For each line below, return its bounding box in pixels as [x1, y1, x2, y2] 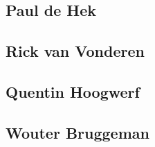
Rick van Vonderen [6, 40, 145, 62]
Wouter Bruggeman [6, 121, 149, 143]
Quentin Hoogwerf [6, 80, 140, 102]
